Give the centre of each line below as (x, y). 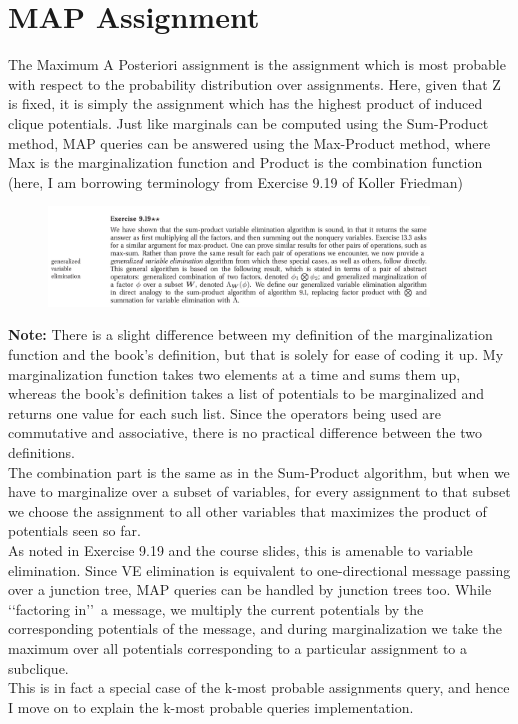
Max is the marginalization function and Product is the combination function (245, 162)
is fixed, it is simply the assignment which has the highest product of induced (245, 103)
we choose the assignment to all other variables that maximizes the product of (247, 510)
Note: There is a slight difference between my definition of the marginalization (250, 334)
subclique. (38, 667)
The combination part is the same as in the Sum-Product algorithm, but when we (259, 471)
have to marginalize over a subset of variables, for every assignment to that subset (259, 491)
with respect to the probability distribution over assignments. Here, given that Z (254, 83)
